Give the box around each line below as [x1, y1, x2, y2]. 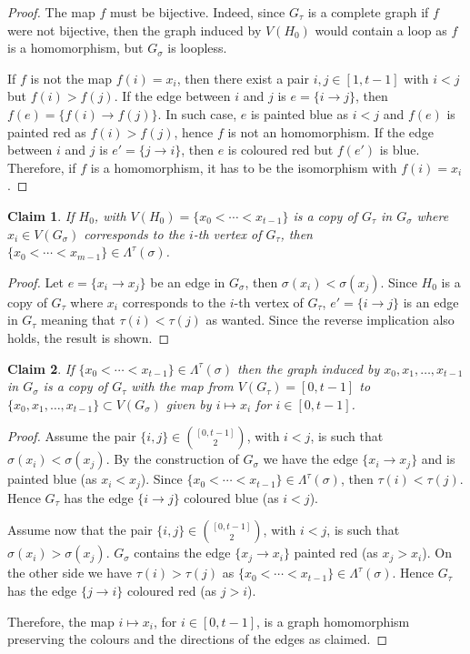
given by [165, 394, 212, 413]
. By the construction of [105, 449, 239, 468]
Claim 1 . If [7, 206, 75, 225]
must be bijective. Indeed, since [109, 3, 285, 21]
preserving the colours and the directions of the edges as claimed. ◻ [7, 629, 388, 649]
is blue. [379, 140, 420, 159]
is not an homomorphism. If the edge [227, 122, 434, 141]
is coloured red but [227, 140, 334, 159]
